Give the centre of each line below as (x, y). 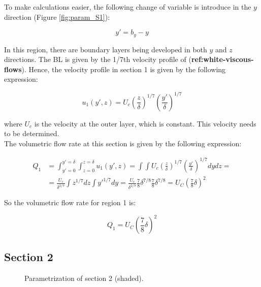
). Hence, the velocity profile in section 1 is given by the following (124, 69)
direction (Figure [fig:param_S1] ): (57, 17)
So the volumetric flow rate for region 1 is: (70, 202)
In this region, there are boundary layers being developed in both (106, 49)
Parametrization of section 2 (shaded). (84, 278)
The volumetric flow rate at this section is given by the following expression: (123, 143)
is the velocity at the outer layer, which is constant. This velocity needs (145, 123)
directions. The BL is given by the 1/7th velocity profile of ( (98, 59)
